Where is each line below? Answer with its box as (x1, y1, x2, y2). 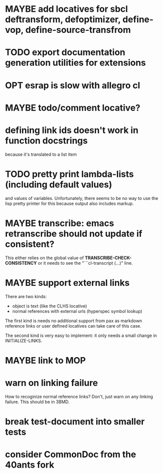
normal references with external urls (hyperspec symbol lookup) (12, 308, 142, 314)
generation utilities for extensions (5, 57, 146, 68)
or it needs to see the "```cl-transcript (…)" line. (38, 260, 133, 266)
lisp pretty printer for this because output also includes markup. (5, 200, 134, 206)
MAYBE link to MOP (5, 355, 86, 366)
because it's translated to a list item (5, 151, 77, 157)
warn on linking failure (5, 377, 98, 389)
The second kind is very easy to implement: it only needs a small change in (5, 333, 157, 338)
